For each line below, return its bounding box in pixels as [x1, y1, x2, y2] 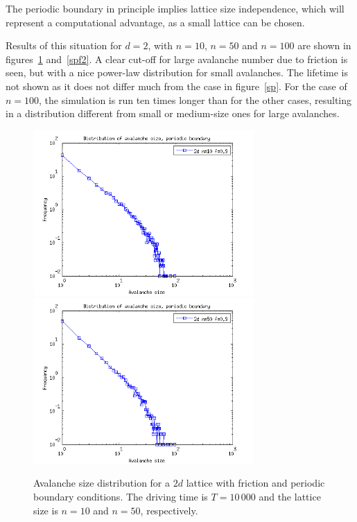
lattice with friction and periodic [186, 476, 325, 490]
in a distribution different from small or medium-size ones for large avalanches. [6, 106, 340, 121]
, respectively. [140, 503, 198, 517]
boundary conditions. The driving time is [33, 489, 208, 503]
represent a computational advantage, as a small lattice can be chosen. [6, 15, 305, 29]
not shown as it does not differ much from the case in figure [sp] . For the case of [6, 78, 347, 93]
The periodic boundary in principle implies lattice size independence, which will [6, 1, 345, 15]
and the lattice [259, 489, 321, 503]
